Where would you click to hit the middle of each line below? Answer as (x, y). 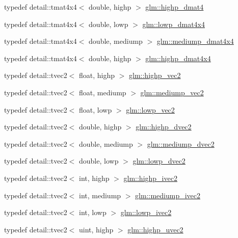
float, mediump (103, 92)
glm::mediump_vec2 (172, 92)
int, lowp (93, 212)
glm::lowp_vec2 (150, 109)
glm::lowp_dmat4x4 (174, 24)
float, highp (97, 75)
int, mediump (100, 195)
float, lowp (96, 109)
